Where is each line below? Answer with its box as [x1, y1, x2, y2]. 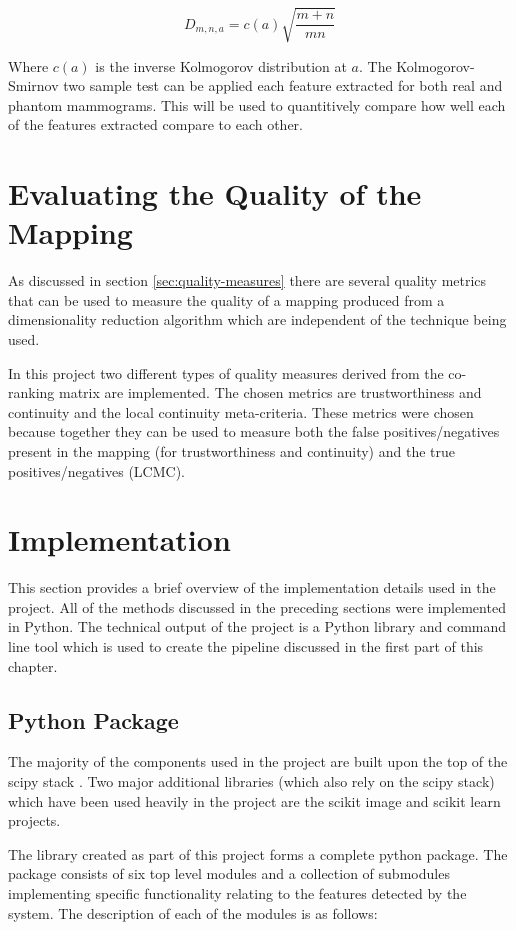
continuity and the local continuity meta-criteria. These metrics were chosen [8, 401, 474, 422]
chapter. [8, 655, 58, 676]
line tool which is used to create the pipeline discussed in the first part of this [8, 636, 484, 657]
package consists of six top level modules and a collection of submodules [8, 863, 450, 884]
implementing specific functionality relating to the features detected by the [8, 883, 467, 904]
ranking [8, 382, 55, 403]
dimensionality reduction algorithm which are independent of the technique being [8, 309, 507, 330]
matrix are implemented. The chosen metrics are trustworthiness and [59, 382, 482, 403]
